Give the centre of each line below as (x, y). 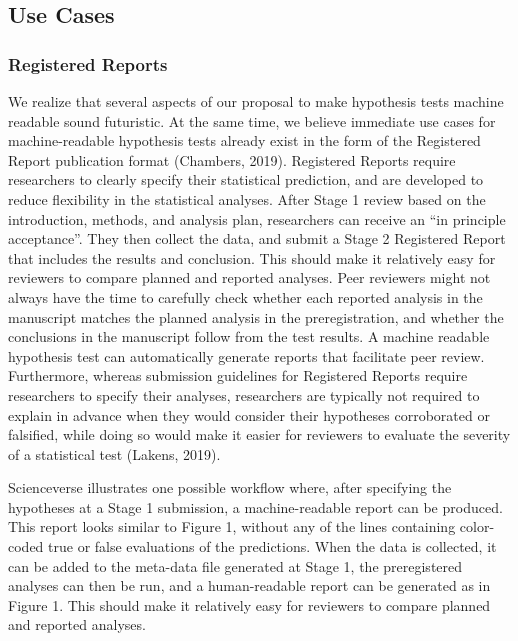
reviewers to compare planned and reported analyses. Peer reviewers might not (249, 277)
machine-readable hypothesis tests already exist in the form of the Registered (244, 140)
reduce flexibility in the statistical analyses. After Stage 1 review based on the (247, 198)
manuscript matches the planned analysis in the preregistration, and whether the (256, 316)
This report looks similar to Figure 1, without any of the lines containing (232, 526)
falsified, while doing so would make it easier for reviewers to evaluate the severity (259, 434)
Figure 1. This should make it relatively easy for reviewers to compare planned (249, 604)
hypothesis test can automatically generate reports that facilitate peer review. (246, 355)
